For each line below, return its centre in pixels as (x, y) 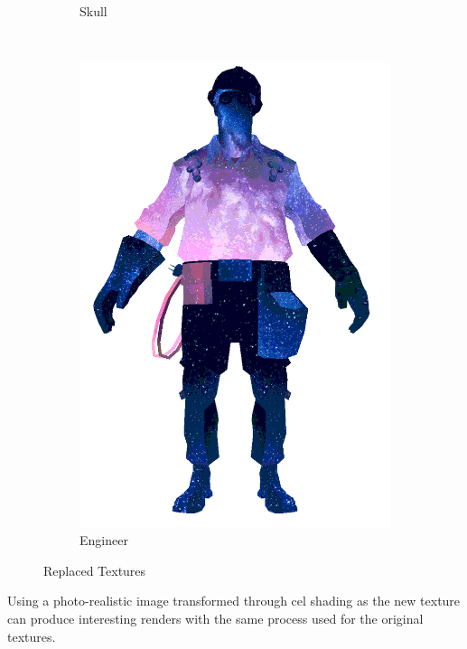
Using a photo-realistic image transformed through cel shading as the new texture (234, 601)
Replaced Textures (95, 570)
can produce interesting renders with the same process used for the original (215, 619)
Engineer (104, 540)
